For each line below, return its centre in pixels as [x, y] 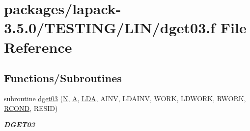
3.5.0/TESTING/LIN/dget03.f [110, 28]
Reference [38, 47]
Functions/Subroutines [63, 78]
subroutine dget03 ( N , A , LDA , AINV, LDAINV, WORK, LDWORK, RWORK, [125, 98]
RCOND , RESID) [31, 108]
